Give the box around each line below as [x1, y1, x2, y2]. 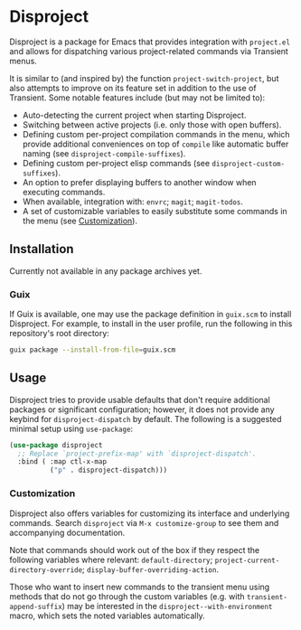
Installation [9, 241, 74, 257]
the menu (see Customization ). [22, 215, 138, 226]
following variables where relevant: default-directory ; [9, 554, 213, 565]
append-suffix [9, 602, 63, 611]
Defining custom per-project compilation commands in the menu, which [22, 128, 291, 139]
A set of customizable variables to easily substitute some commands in [22, 205, 287, 216]
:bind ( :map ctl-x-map [17, 457, 107, 466]
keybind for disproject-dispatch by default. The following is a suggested [9, 413, 282, 424]
